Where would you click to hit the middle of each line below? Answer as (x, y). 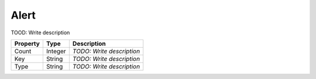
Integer (56, 51)
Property (27, 44)
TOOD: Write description (40, 33)
